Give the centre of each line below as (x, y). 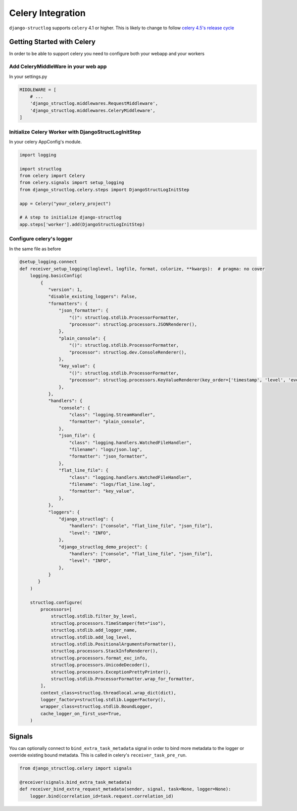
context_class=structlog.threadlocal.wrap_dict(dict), (108, 693)
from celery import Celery (52, 176)
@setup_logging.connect (49, 262)
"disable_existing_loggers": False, (93, 296)
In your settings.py (28, 76)
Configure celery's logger (41, 239)
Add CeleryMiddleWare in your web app (58, 67)
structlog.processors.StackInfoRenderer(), (104, 651)
